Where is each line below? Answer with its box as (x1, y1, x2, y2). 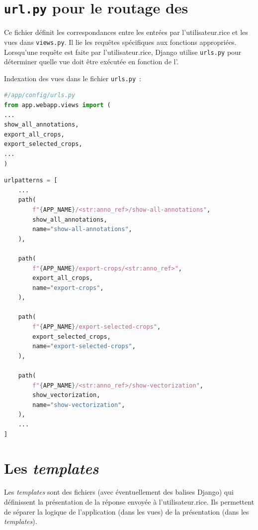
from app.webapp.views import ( (4, 102, 111, 109)
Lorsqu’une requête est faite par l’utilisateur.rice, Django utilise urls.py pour (4, 46, 242, 57)
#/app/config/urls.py (4, 92, 76, 99)
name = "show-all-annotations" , (32, 226, 132, 233)
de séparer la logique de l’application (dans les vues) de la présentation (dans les (4, 506, 249, 517)
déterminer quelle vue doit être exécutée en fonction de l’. (4, 56, 179, 67)
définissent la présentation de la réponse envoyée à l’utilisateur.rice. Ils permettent (4, 496, 255, 507)
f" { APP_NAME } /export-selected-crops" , (32, 323, 161, 331)
